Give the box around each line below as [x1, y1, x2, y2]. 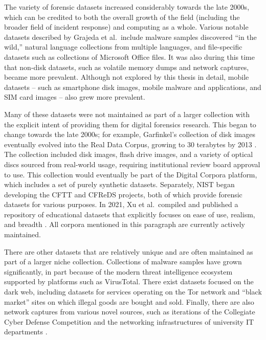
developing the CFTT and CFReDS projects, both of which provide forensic [4, 189, 242, 199]
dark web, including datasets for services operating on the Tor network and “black [4, 286, 262, 297]
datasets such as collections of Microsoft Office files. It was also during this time [4, 51, 255, 62]
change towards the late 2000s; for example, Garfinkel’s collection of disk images [4, 129, 255, 140]
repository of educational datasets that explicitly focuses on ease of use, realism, [4, 209, 255, 219]
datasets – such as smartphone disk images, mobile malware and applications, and [4, 81, 261, 92]
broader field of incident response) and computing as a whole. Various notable [4, 21, 249, 32]
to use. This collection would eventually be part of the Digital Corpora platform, [4, 169, 257, 179]
